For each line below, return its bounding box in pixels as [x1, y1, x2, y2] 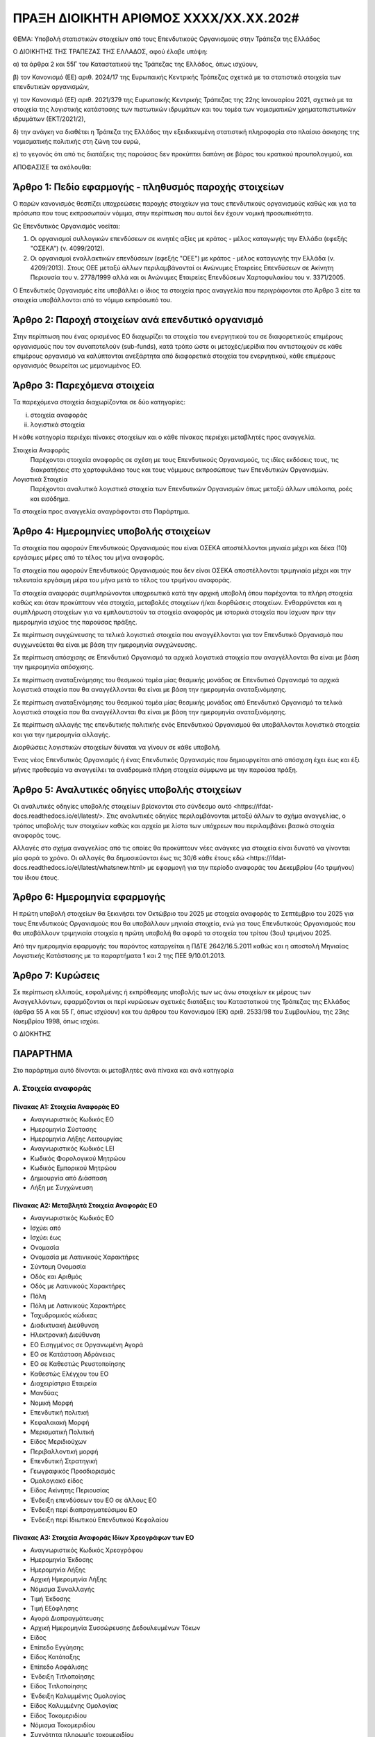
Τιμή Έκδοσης [30, 1595, 71, 1603]
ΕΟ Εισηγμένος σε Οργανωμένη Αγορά [30, 1340, 144, 1349]
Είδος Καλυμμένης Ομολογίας [30, 1702, 119, 1710]
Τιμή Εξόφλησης [30, 1604, 79, 1613]
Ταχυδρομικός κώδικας [30, 1311, 97, 1319]
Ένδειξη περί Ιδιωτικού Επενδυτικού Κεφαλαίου [30, 1515, 169, 1524]
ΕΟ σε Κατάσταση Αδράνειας [30, 1350, 115, 1358]
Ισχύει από [30, 1224, 62, 1232]
